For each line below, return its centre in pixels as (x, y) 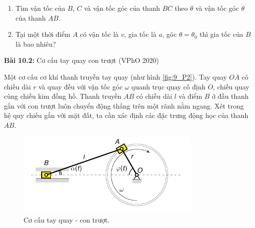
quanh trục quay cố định (168, 86)
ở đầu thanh (230, 96)
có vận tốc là (99, 34)
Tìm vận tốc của (40, 8)
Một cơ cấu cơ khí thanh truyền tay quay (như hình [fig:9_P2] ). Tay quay (115, 76)
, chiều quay (231, 86)
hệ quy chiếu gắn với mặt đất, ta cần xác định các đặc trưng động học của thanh (126, 115)
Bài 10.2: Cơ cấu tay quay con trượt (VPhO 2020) (81, 60)
